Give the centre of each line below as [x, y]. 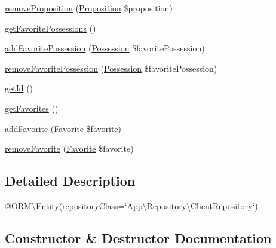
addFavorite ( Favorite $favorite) [63, 128]
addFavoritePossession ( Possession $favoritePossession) [105, 48]
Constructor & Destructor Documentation [138, 238]
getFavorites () [32, 108]
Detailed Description [70, 181]
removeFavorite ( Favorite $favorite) [69, 149]
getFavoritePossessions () [50, 28]
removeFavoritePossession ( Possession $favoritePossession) [111, 68]
